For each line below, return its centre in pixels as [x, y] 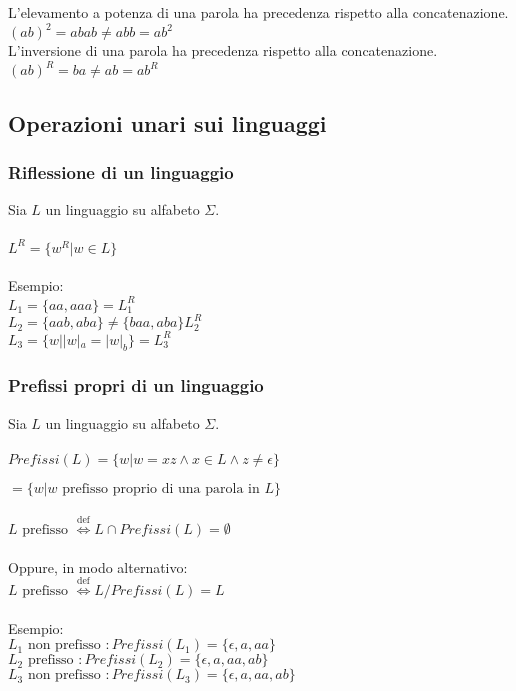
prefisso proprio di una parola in [161, 488]
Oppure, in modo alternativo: [98, 566]
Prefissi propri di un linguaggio [136, 385]
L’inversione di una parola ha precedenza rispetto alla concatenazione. [223, 50]
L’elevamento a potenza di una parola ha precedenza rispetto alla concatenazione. [258, 12]
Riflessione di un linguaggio [121, 171]
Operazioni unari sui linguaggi [167, 122]
